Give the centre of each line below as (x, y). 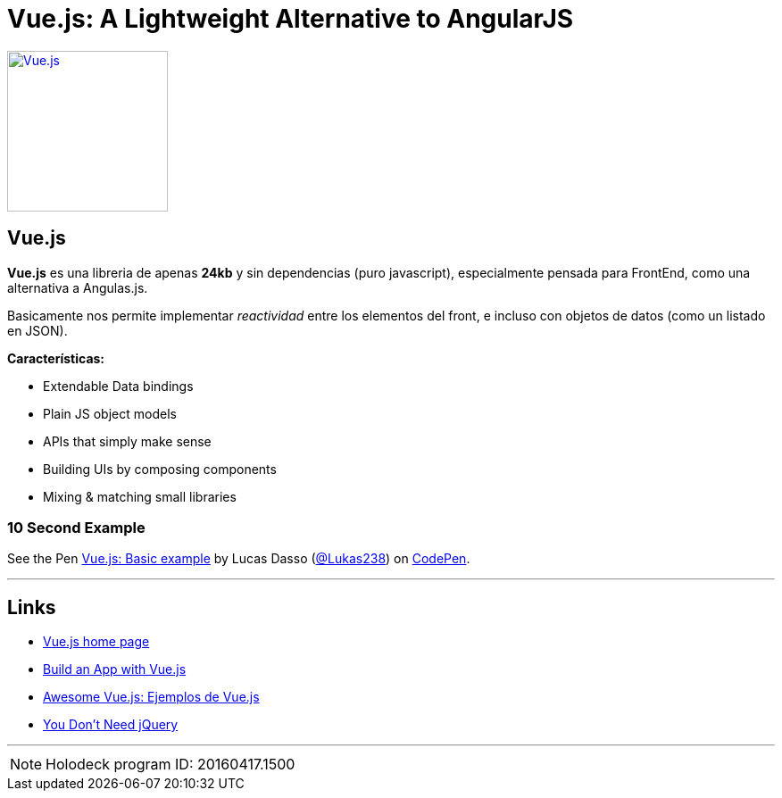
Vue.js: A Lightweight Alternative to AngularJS (291, 19)
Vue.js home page (96, 642)
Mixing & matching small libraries (140, 496)
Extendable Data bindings (118, 386)
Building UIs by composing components (160, 469)
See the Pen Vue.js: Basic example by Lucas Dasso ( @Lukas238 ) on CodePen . (239, 559)
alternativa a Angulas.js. (78, 287)
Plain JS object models (110, 413)
